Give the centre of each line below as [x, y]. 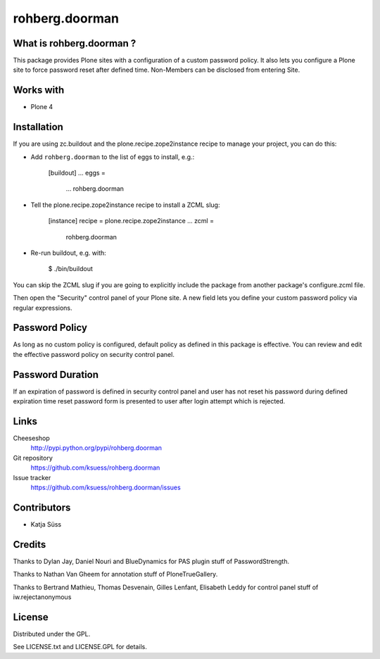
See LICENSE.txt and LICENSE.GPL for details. [80, 647]
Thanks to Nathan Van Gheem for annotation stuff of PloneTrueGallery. [115, 575]
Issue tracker [32, 477]
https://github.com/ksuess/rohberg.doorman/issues [106, 488]
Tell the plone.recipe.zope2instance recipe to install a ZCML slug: [125, 205]
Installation [38, 127]
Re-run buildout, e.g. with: [69, 253]
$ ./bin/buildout [70, 269]
